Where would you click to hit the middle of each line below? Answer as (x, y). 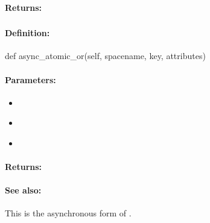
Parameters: (30, 79)
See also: (23, 190)
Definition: (27, 33)
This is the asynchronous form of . (68, 213)
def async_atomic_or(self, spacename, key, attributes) (105, 56)
